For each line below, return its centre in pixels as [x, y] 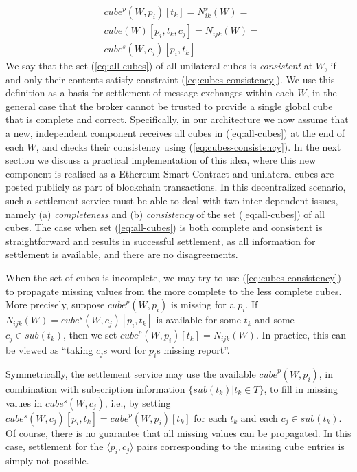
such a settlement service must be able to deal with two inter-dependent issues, [172, 201]
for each [210, 417]
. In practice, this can [301, 335]
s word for [125, 350]
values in [24, 402]
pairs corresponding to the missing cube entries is [241, 446]
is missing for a [203, 304]
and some [275, 320]
